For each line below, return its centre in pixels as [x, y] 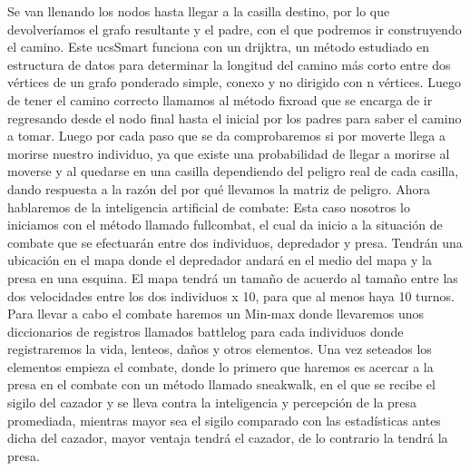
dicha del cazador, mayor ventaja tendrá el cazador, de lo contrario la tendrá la [228, 438]
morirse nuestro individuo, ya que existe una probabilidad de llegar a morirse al [229, 153]
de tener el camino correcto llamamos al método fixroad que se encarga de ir [220, 99]
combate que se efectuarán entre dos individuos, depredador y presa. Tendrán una [235, 242]
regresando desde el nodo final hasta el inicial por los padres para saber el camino [235, 118]
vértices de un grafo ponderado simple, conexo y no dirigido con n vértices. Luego [234, 82]
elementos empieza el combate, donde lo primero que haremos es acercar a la [220, 366]
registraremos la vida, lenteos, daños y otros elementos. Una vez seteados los [220, 349]
